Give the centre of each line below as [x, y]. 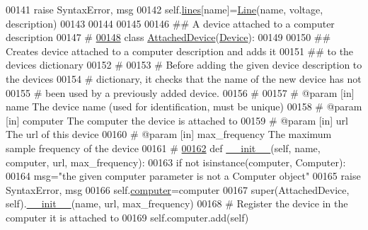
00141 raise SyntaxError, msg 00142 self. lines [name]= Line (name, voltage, [165, 9]
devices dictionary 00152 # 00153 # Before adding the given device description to [184, 65]
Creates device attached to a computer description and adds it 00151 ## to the [180, 51]
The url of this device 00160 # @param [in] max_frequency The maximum [169, 134]
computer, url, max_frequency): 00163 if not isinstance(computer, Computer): [176, 162]
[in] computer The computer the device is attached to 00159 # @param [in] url [177, 120]
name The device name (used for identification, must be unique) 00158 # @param [184, 107]
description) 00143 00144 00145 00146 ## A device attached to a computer [170, 23]
